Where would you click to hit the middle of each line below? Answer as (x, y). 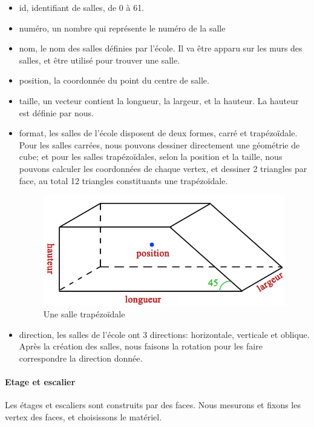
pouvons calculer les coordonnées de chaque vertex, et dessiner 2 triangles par (163, 168)
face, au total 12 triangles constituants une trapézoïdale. (123, 180)
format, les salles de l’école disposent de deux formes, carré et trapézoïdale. (158, 133)
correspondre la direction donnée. (81, 358)
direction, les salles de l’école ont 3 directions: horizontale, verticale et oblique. (164, 334)
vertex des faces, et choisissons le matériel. (83, 417)
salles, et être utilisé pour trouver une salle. (100, 60)
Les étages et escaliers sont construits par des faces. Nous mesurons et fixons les (153, 405)
